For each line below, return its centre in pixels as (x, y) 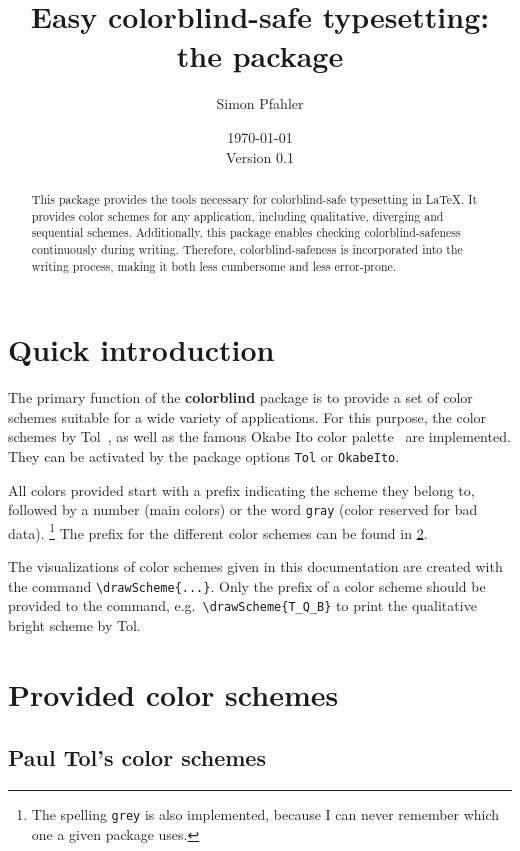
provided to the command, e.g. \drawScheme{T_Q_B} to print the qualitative (242, 605)
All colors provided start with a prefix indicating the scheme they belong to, (241, 489)
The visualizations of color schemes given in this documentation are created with (255, 566)
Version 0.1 (260, 156)
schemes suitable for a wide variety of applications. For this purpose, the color (247, 416)
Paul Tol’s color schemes (137, 757)
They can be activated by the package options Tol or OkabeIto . (204, 455)
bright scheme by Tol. (74, 624)
